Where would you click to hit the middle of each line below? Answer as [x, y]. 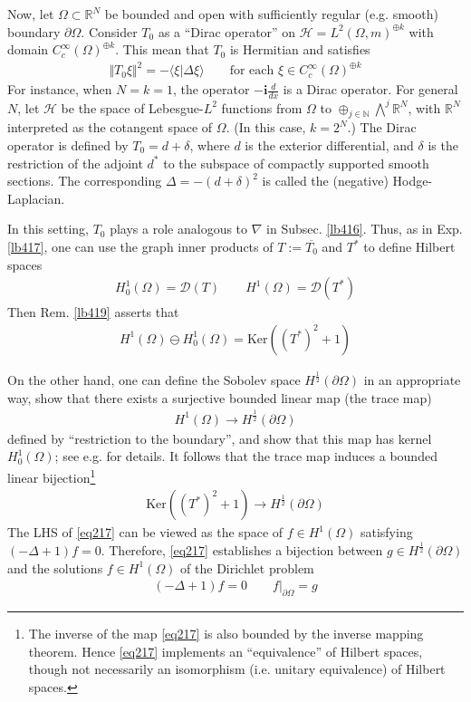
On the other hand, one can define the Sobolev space [154, 380]
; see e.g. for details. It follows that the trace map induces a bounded [246, 456]
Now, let [31, 14]
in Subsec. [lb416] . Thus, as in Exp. [365, 229]
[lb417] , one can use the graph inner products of [140, 246]
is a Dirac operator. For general [370, 89]
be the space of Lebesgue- [132, 107]
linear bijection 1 [52, 476]
